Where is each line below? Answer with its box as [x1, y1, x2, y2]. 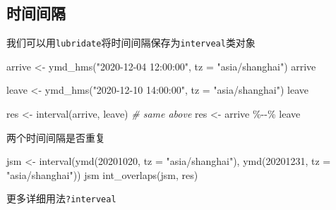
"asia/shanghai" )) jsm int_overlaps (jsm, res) [6, 167, 198, 182]
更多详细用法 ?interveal [6, 191, 116, 206]
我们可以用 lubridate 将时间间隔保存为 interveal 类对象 [6, 35, 256, 50]
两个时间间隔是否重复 [6, 130, 105, 144]
